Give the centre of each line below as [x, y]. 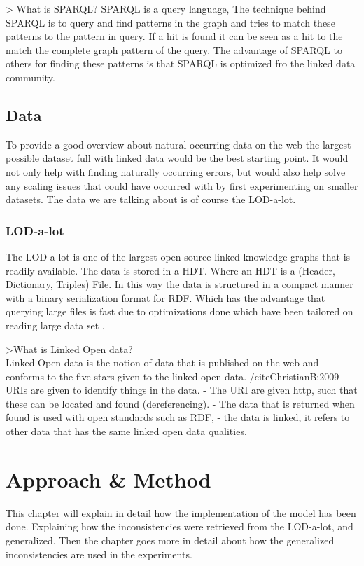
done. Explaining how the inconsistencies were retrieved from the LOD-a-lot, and [180, 526]
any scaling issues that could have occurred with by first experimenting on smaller [182, 185]
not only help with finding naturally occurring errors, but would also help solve [176, 171]
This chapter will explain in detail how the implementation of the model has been [181, 512]
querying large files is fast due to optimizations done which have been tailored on [180, 311]
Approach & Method [108, 479]
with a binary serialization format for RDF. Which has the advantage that [166, 297]
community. [30, 77]
